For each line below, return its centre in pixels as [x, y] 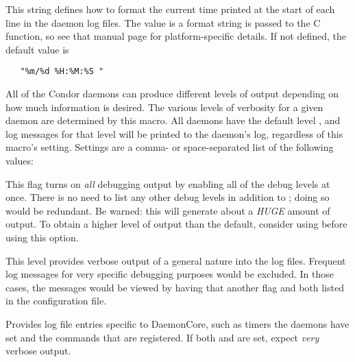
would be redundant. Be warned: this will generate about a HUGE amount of [168, 210]
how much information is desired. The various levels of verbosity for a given [164, 107]
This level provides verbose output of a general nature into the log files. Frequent [176, 260]
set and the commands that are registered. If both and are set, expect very [162, 337]
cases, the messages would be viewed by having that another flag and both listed [175, 287]
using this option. [42, 237]
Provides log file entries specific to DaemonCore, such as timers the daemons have [177, 323]
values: [20, 160]
